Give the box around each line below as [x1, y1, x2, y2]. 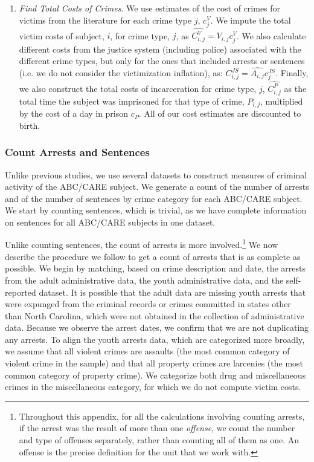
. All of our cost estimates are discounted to [138, 107, 301, 120]
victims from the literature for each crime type [19, 13, 192, 26]
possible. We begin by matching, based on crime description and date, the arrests [5, 262, 306, 275]
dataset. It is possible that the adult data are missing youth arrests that [39, 285, 306, 298]
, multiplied [260, 94, 303, 107]
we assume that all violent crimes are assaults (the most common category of [5, 345, 290, 357]
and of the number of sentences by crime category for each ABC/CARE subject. [5, 192, 303, 204]
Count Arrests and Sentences [5, 145, 150, 160]
